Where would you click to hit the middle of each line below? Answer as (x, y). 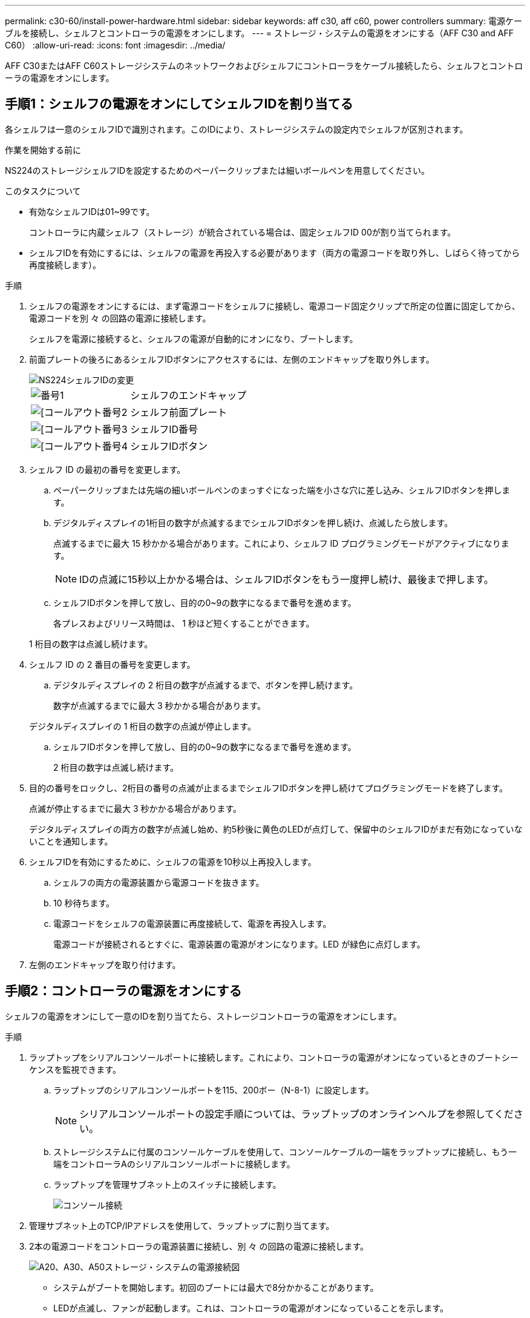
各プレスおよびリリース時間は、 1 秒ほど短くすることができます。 (184, 623)
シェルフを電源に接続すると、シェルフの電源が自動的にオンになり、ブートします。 (194, 338)
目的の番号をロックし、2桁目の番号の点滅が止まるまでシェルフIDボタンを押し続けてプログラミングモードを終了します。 (268, 788)
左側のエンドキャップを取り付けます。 (105, 964)
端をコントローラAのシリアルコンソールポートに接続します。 (174, 1164)
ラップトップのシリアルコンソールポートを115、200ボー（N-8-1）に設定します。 (214, 1090)
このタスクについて (43, 191)
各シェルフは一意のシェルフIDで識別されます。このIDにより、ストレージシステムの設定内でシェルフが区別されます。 (237, 129)
